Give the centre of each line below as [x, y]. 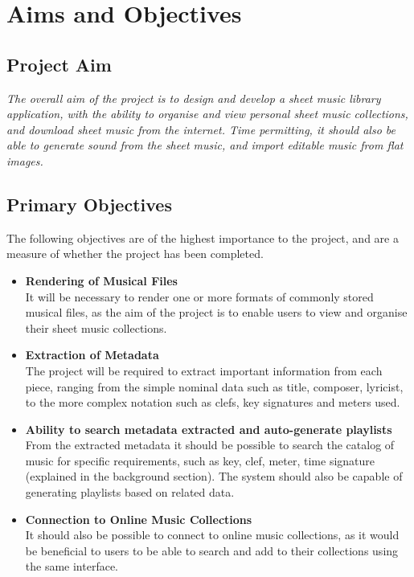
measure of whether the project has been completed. [135, 254]
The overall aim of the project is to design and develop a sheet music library [194, 98]
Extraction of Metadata [92, 355]
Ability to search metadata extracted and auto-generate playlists [209, 429]
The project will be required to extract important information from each [204, 370]
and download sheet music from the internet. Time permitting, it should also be [201, 129]
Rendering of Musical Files [101, 280]
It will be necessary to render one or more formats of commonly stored [199, 296]
